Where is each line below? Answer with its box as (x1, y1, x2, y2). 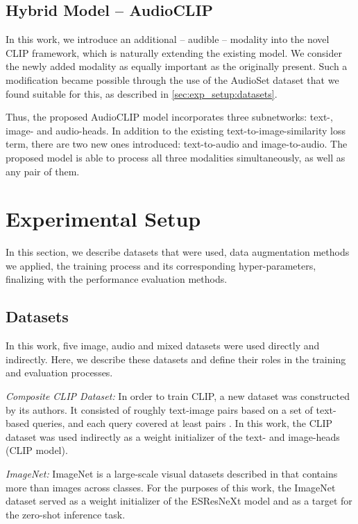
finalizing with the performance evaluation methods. (6, 272, 228, 286)
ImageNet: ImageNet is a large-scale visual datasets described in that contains (6, 466, 338, 480)
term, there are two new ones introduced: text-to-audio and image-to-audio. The (6, 137, 348, 151)
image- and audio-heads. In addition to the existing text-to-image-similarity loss (6, 123, 346, 137)
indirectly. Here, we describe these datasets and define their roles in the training (6, 351, 346, 366)
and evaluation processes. (6, 365, 113, 380)
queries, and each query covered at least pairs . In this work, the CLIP (32, 416, 333, 430)
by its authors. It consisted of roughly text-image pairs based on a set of (6, 402, 313, 417)
